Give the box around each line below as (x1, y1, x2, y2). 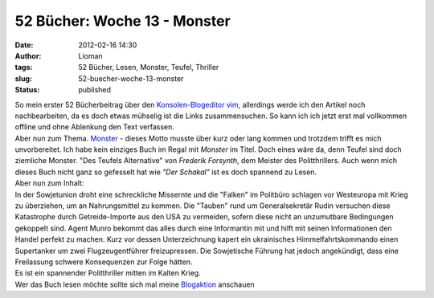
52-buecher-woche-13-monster (78, 73, 184, 84)
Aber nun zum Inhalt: (14, 178, 84, 188)
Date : (14, 40, 34, 50)
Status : (14, 85, 40, 95)
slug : (14, 73, 32, 84)
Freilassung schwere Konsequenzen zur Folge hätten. (14, 257, 193, 267)
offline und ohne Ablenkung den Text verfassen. (14, 122, 174, 132)
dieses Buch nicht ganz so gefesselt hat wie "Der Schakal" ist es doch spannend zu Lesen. (14, 167, 317, 177)
